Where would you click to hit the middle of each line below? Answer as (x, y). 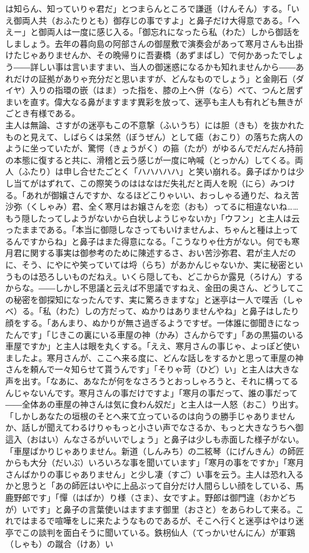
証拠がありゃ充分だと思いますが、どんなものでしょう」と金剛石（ (167, 78)
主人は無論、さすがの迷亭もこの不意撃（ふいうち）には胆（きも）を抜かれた (155, 124)
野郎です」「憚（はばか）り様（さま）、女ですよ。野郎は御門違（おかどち (155, 497)
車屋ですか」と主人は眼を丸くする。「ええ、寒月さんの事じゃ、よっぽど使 (149, 346)
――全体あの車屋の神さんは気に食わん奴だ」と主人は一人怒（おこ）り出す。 (154, 404)
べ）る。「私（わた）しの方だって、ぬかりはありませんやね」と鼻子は (140, 311)
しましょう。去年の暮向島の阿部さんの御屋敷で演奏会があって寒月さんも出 (150, 43)
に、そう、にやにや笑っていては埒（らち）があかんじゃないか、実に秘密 (146, 265)
